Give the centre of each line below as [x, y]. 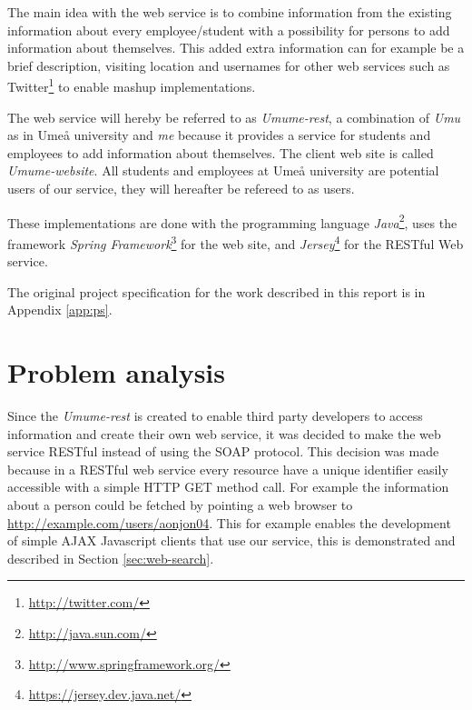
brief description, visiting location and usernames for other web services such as [229, 65]
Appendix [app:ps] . [60, 310]
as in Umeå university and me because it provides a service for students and [219, 135]
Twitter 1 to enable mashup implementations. [132, 85]
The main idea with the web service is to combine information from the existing [230, 12]
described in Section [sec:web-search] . [111, 558]
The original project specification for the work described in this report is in [216, 291]
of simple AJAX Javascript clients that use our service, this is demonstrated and [231, 540]
